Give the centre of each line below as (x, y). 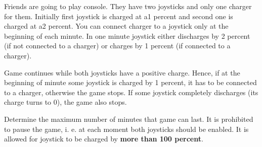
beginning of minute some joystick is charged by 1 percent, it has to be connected (130, 82)
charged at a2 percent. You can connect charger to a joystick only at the (116, 26)
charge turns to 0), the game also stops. (65, 102)
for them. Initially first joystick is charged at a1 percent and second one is (119, 16)
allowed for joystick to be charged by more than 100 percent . (104, 139)
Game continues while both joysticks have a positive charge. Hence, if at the (122, 72)
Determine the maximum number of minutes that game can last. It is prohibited (129, 119)
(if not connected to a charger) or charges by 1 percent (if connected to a (117, 46)
